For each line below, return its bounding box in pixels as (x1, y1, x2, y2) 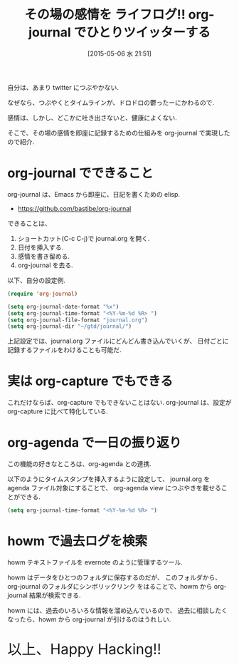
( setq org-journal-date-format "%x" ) (7, 303, 119, 310)
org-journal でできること (7, 165, 154, 182)
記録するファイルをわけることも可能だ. (7, 346, 122, 354)
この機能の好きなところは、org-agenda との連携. (7, 460, 152, 468)
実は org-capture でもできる (7, 373, 174, 389)
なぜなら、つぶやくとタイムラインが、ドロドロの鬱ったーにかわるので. (7, 98, 215, 107)
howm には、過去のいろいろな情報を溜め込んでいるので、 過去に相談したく (7, 606, 228, 614)
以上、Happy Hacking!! (7, 639, 161, 658)
